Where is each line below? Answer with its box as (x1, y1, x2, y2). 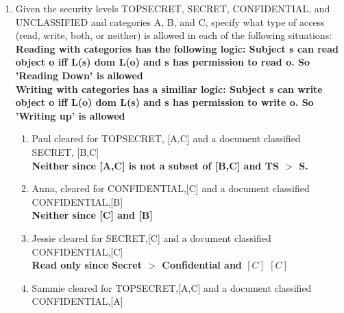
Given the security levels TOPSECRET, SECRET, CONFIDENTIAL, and (15, 1, 330, 15)
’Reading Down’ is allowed (15, 68, 143, 82)
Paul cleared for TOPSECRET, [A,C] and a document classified (32, 131, 301, 146)
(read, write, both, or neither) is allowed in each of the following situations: (15, 28, 332, 42)
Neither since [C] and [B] (32, 208, 153, 222)
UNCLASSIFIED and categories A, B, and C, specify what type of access (15, 14, 325, 29)
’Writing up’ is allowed (15, 108, 125, 122)
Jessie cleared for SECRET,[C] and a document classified (32, 230, 271, 245)
